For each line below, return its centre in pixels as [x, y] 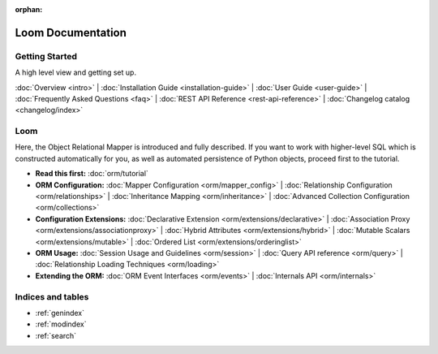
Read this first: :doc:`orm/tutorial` [92, 174]
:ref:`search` [56, 335]
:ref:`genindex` [60, 313]
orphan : [29, 9]
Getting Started [46, 56]
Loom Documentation [71, 32]
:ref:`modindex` [61, 324]
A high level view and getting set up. [76, 72]
